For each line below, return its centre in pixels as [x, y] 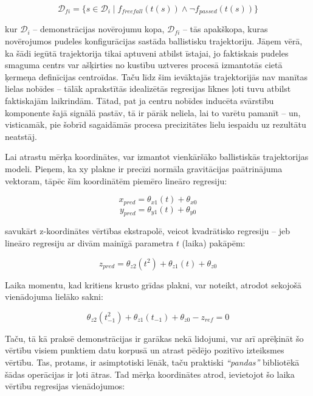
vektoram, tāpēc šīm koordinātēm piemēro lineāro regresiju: [116, 180]
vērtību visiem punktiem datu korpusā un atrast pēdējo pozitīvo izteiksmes [145, 350]
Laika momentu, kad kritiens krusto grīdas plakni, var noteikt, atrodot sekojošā [153, 284]
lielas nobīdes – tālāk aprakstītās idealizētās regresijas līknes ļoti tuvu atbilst [148, 89]
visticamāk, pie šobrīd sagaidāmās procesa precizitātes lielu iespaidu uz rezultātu [156, 124]
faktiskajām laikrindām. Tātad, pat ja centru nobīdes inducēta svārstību [139, 101]
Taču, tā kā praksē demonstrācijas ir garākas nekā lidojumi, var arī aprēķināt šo [154, 338]
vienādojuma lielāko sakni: [54, 297]
